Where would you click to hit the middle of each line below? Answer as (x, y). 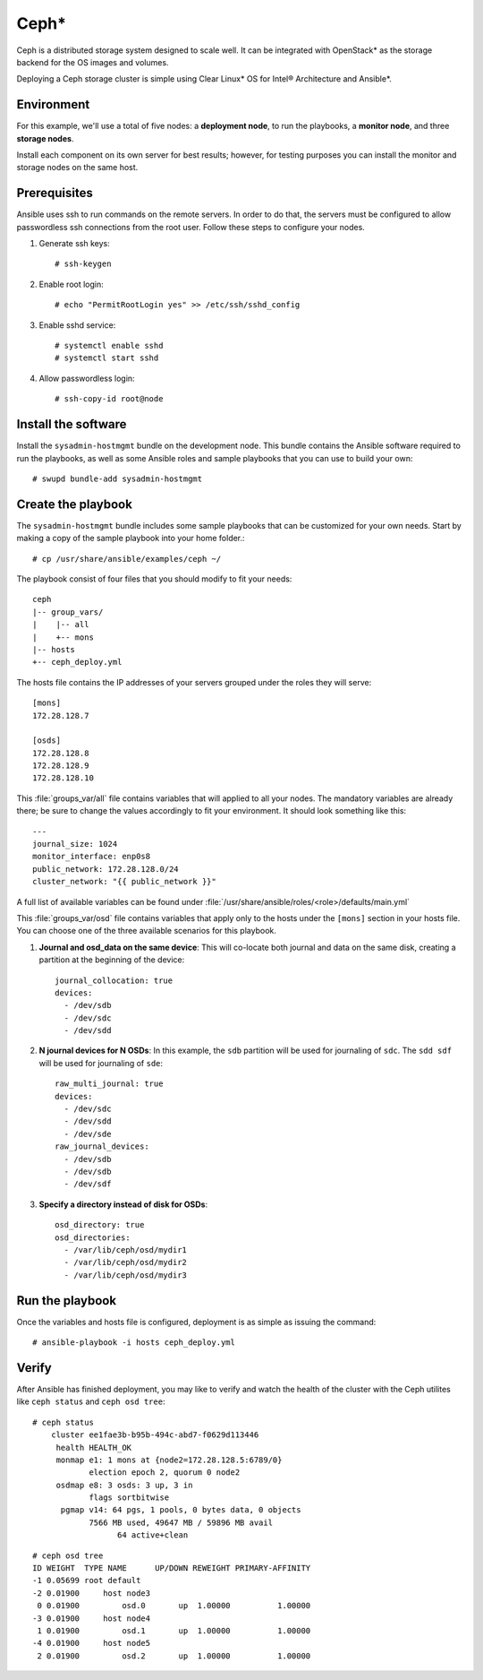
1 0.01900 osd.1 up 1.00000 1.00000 (174, 1630)
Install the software (72, 424)
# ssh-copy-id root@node (109, 399)
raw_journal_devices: (102, 1146)
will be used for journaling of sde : (101, 1063)
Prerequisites (55, 193)
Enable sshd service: (77, 325)
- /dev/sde (88, 1134)
